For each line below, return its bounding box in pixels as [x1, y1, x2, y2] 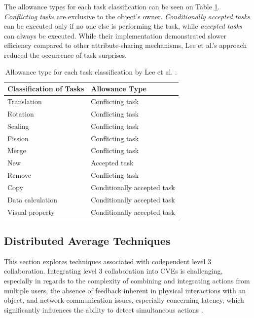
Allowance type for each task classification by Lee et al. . [5, 66, 177, 77]
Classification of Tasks [7, 83, 84, 94]
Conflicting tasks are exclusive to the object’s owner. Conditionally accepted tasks [4, 11, 250, 21]
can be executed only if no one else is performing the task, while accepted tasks [4, 21, 242, 31]
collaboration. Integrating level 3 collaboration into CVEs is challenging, [4, 266, 223, 276]
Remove [7, 170, 32, 180]
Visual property [7, 206, 55, 217]
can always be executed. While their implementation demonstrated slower [4, 30, 227, 40]
